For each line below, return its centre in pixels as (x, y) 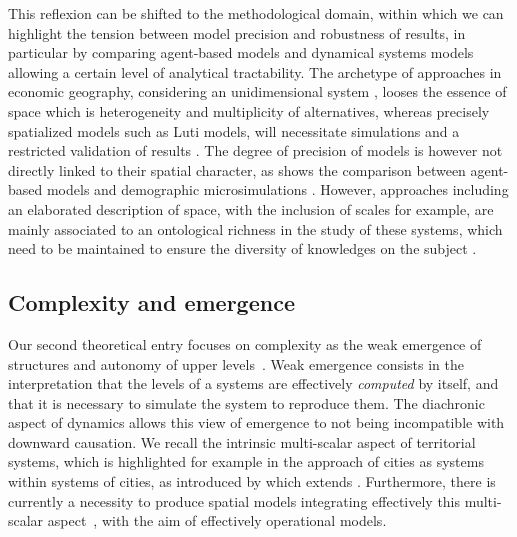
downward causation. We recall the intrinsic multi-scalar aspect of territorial (242, 441)
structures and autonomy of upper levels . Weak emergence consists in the (236, 363)
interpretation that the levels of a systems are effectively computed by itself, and (253, 383)
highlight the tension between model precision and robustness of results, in (237, 32)
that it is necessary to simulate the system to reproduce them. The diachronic (246, 402)
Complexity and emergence (151, 302)
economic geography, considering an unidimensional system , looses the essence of (257, 91)
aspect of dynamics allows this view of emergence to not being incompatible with (256, 422)
